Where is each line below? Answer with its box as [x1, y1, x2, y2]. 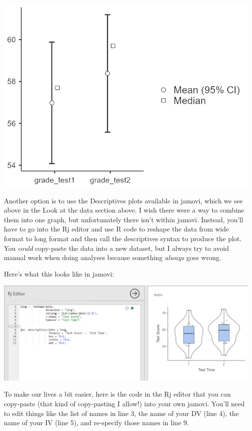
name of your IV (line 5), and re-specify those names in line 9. [4, 417, 189, 428]
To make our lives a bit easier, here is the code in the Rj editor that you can [4, 389, 231, 399]
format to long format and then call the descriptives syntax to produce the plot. [4, 233, 242, 243]
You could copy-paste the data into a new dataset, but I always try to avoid [4, 243, 229, 253]
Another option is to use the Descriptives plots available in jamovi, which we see [4, 195, 243, 205]
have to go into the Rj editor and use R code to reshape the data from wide [4, 224, 229, 234]
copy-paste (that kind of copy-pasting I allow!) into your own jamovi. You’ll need [4, 398, 245, 408]
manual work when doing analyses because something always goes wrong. [4, 252, 221, 262]
